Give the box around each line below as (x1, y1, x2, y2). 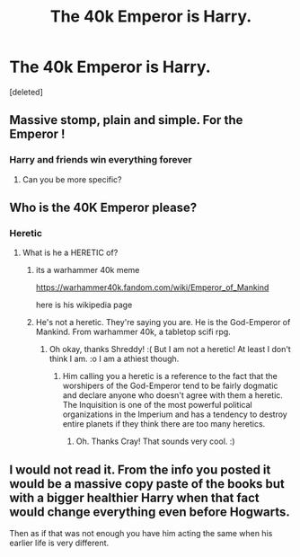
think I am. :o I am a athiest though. (49, 353, 180, 365)
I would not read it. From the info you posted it (9, 462, 271, 477)
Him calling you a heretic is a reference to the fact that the (62, 371, 278, 382)
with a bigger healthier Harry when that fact (9, 490, 260, 505)
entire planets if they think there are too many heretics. (62, 419, 266, 429)
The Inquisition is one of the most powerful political (62, 400, 253, 411)
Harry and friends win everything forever (9, 154, 192, 166)
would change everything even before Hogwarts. (9, 504, 290, 519)
